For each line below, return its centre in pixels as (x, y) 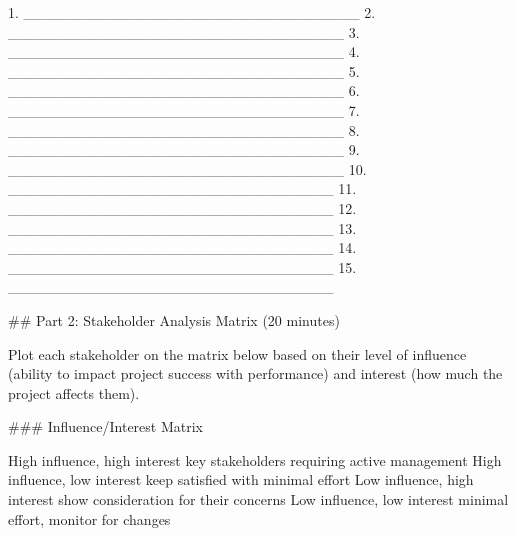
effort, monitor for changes (89, 518)
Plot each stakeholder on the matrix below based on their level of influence (237, 353)
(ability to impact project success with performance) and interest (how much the (255, 373)
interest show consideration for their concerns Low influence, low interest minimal (258, 499)
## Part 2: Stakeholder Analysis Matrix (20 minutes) (174, 319)
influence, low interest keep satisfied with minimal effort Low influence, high (241, 479)
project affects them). (74, 392)
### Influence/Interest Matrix (105, 426)
